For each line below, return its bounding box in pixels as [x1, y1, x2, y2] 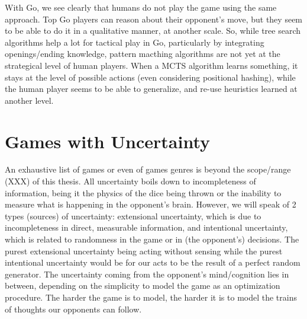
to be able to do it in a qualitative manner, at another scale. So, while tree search [5, 24, 301, 37]
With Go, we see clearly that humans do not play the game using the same [5, 1, 277, 13]
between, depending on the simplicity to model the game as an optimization [5, 279, 280, 292]
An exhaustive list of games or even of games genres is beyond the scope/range [5, 163, 291, 176]
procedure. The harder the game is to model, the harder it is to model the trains [5, 291, 297, 303]
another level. [5, 94, 54, 106]
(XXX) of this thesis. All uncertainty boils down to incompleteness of [5, 175, 256, 187]
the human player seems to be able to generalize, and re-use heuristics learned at [5, 82, 298, 95]
